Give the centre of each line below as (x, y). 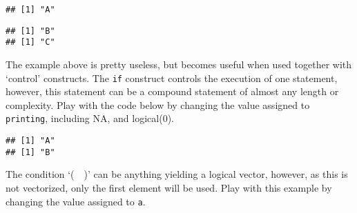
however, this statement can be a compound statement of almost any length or (172, 91)
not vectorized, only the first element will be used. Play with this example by (169, 187)
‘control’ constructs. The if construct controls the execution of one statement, (172, 78)
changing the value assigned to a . (76, 201)
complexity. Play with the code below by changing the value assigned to (158, 104)
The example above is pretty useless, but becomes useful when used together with (179, 64)
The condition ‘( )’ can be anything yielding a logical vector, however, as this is (177, 174)
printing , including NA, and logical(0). (90, 118)
